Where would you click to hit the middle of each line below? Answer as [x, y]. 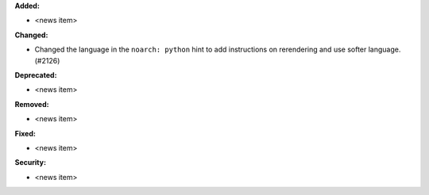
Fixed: [25, 133]
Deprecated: [36, 75]
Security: [31, 162]
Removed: [32, 104]
